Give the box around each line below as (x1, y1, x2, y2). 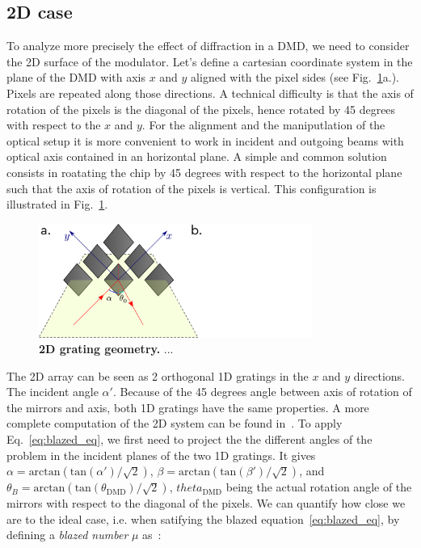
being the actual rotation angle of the (225, 478, 412, 495)
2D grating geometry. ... (39, 340, 174, 357)
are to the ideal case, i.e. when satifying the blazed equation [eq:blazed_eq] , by (6, 510, 400, 527)
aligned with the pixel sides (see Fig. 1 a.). (191, 69, 399, 86)
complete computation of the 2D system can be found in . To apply (6, 415, 343, 432)
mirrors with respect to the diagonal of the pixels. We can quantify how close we (6, 495, 406, 512)
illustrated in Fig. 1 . (6, 196, 108, 213)
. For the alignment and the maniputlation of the (141, 116, 385, 133)
